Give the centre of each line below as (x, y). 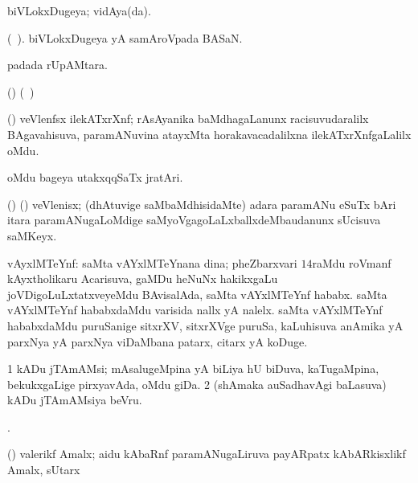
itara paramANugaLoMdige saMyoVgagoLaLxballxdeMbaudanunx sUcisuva (194, 220)
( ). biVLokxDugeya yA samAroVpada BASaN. (125, 37)
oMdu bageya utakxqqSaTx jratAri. (95, 177)
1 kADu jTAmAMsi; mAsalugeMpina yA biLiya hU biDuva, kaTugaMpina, (193, 368)
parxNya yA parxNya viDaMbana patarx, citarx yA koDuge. (158, 341)
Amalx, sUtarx (44, 470)
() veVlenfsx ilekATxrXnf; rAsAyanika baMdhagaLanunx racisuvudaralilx (188, 119)
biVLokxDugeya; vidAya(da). (79, 10)
